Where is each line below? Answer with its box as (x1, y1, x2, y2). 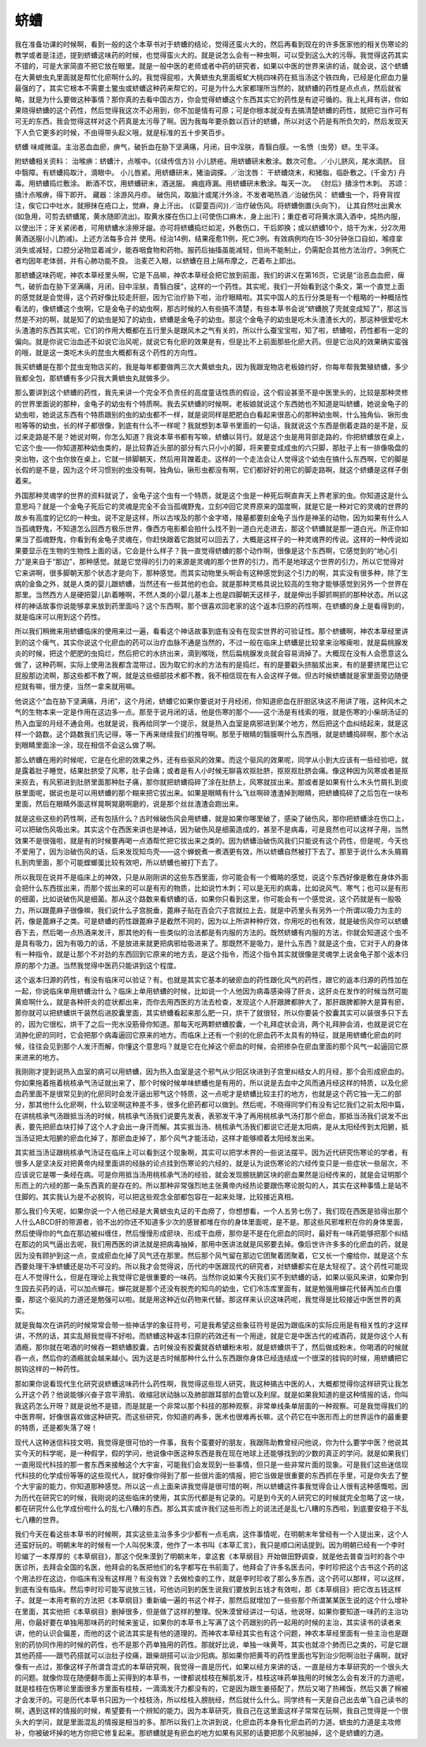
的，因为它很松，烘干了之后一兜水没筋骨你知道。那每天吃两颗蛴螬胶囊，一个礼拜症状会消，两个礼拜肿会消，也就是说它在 (14, 1019, 409, 1029)
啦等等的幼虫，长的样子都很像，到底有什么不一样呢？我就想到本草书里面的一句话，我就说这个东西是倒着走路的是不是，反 (14, 421, 409, 430)
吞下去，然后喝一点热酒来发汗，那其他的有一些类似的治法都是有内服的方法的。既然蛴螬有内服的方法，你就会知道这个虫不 (14, 927, 409, 937)
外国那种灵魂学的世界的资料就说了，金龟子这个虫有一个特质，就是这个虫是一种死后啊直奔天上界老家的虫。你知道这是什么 (14, 490, 409, 500)
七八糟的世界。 (14, 1515, 63, 1524)
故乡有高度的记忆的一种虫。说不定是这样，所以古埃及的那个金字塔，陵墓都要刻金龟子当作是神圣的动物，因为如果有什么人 (14, 513, 409, 522)
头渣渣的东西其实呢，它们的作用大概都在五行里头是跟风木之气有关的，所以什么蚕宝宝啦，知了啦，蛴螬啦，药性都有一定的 (14, 326, 409, 335)
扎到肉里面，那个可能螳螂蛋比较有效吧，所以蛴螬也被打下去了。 (14, 858, 222, 867)
